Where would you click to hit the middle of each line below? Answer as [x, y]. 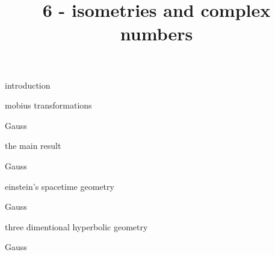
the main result [33, 146]
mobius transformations [48, 105]
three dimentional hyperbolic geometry [76, 226]
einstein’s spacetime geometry [60, 186]
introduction [28, 85]
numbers [156, 33]
